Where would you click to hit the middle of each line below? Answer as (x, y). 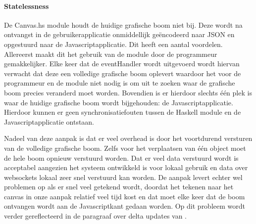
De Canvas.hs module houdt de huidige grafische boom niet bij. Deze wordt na (123, 24)
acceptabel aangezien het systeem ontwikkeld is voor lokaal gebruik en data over (126, 167)
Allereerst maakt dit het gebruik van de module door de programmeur (111, 54)
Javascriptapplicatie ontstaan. (49, 121)
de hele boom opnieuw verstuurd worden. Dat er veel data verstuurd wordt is (121, 157)
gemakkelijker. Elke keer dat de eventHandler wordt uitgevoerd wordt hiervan (122, 64)
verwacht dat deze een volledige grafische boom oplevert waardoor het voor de (123, 73)
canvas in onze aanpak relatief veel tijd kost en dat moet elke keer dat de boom (125, 196)
